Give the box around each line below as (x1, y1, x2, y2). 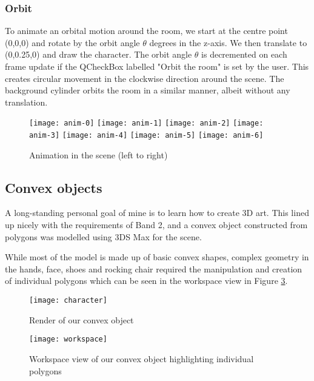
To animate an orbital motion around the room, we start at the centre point (5, 24, 288, 37)
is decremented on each (201, 48, 287, 61)
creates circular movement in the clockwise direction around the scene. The (5, 72, 284, 84)
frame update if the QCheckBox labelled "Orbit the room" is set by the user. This (5, 60, 309, 72)
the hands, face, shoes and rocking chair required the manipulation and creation (5, 262, 302, 275)
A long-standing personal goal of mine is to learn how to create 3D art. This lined (5, 206, 309, 219)
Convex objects (5, 178, 102, 197)
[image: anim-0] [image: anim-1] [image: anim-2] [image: (29, 119, 264, 128)
